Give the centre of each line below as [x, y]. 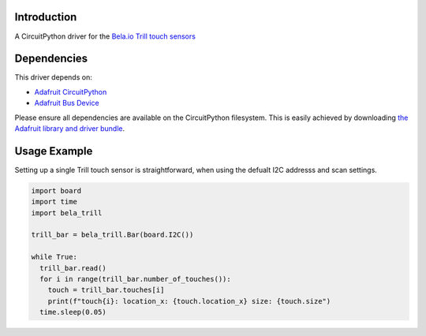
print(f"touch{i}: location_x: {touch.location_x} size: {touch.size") [189, 301]
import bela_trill [67, 213]
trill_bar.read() [73, 268]
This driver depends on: [53, 77]
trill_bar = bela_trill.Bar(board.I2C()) [112, 235]
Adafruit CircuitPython [71, 91]
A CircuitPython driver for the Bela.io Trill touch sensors [105, 36]
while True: [54, 257]
